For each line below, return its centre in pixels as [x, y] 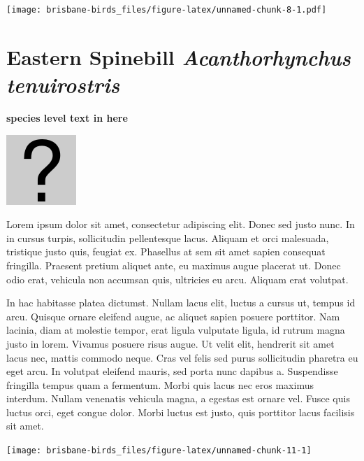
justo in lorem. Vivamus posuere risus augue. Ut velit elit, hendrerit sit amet [170, 343]
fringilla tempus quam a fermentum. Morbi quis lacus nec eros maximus [160, 384]
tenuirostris [63, 85]
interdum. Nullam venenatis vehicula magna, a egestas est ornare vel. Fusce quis [178, 398]
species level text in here [67, 117]
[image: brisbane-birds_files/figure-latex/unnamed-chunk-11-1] [159, 451]
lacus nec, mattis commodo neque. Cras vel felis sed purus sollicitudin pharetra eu [182, 357]
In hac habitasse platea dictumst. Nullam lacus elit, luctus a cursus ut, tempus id [181, 303]
